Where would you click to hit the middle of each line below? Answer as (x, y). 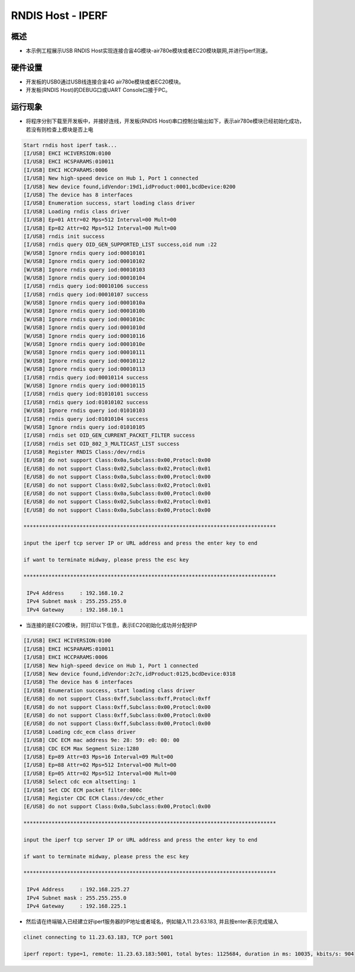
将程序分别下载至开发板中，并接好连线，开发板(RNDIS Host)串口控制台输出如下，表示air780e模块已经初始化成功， (165, 121)
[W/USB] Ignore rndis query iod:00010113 (84, 369)
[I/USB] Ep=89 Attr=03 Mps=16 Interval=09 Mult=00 (99, 757)
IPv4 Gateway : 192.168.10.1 (75, 610)
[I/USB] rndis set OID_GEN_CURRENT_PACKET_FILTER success (109, 435)
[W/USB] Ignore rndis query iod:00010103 (84, 269)
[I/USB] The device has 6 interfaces (78, 682)
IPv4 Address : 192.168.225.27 (78, 890)
